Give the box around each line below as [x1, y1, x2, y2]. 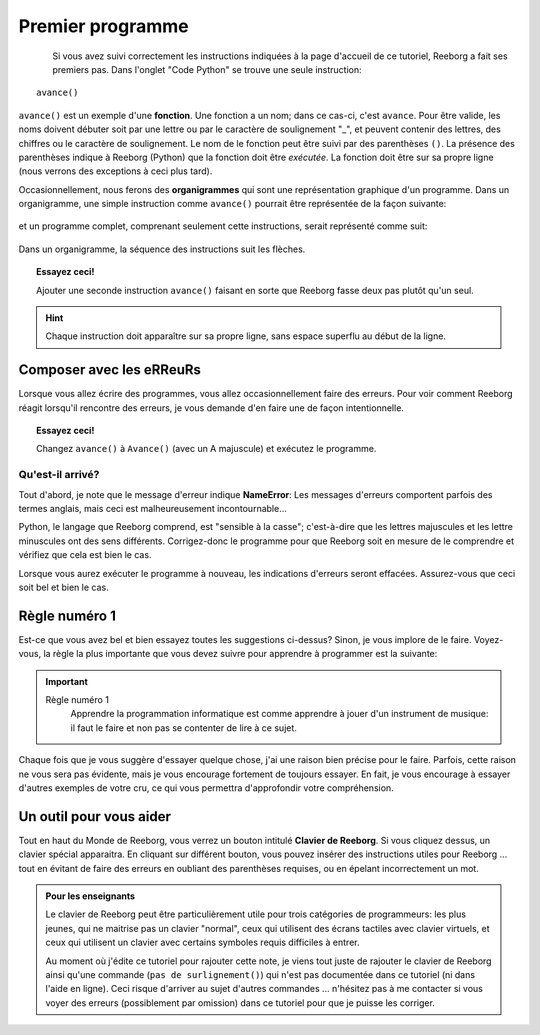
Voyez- [473, 633, 504, 645]
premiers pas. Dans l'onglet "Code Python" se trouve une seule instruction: [52, 63, 362, 75]
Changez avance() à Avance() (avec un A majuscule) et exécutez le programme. [36, 443, 377, 455]
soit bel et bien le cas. [18, 581, 109, 593]
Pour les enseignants [45, 890, 135, 902]
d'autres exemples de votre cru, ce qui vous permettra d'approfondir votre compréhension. [18, 782, 394, 794]
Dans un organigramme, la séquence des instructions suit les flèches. [18, 243, 306, 255]
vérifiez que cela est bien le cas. [18, 549, 152, 561]
